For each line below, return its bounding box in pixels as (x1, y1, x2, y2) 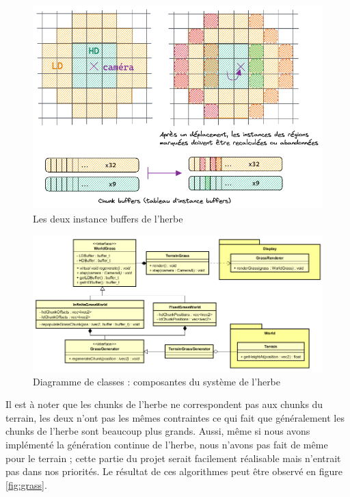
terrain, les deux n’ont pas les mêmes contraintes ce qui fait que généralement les (5, 410, 345, 424)
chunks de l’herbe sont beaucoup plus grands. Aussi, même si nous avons (5, 424, 310, 438)
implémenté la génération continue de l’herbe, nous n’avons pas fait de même (5, 437, 328, 452)
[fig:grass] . (5, 477, 47, 492)
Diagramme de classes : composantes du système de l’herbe (33, 374, 281, 388)
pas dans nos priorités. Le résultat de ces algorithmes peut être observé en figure (5, 464, 342, 479)
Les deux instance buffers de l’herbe (33, 211, 183, 225)
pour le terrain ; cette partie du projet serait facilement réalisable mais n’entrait (5, 450, 341, 465)
